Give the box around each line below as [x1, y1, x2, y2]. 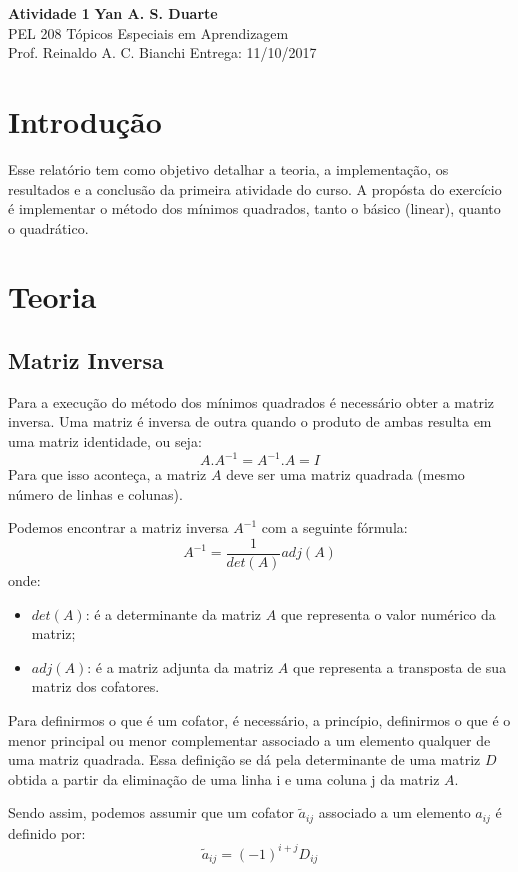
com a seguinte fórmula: [261, 517, 408, 538]
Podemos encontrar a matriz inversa [8, 517, 229, 538]
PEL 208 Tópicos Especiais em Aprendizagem [8, 22, 289, 43]
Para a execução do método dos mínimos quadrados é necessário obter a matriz [8, 391, 495, 412]
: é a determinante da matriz [85, 603, 262, 624]
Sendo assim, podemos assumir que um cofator [8, 802, 294, 823]
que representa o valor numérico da [280, 603, 496, 624]
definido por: [8, 822, 86, 843]
